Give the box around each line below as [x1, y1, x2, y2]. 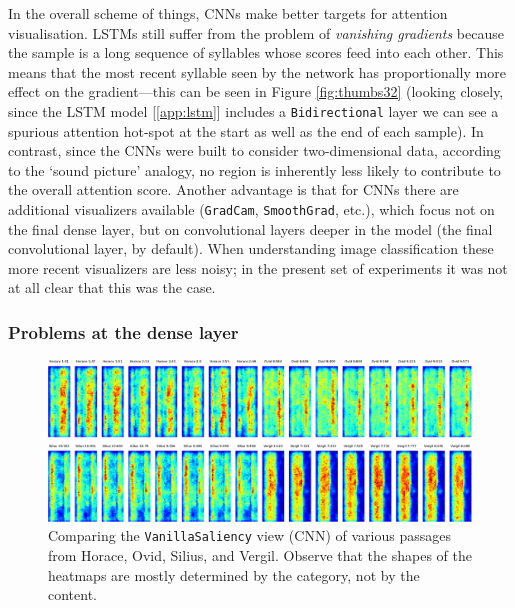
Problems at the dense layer [8, 319, 239, 344]
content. [48, 584, 97, 605]
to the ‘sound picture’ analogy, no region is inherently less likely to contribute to [8, 159, 501, 180]
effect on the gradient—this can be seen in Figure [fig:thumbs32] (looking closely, [8, 81, 504, 102]
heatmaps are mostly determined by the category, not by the [48, 564, 420, 585]
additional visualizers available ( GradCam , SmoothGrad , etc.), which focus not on [8, 199, 495, 219]
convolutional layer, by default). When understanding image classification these [8, 238, 494, 259]
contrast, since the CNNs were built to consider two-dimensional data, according [8, 140, 501, 161]
